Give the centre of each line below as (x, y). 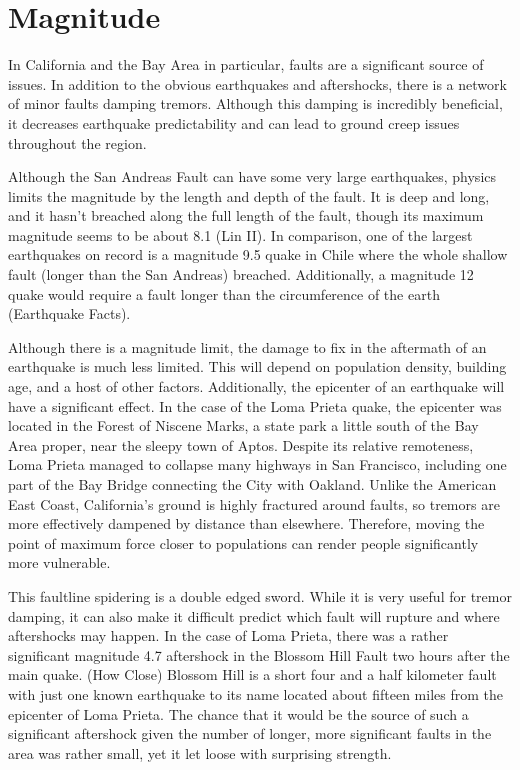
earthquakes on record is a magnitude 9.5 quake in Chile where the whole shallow (258, 254)
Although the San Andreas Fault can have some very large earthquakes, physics (252, 176)
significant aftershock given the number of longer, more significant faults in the (250, 733)
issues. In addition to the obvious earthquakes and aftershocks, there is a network (257, 83)
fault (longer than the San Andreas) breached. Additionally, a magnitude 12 (241, 274)
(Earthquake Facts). (69, 313)
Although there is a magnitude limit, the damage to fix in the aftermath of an (247, 346)
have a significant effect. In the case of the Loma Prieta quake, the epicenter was (255, 405)
